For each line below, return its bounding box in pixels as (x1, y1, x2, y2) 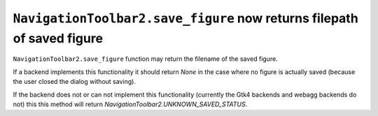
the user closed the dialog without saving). (13, 78, 136, 86)
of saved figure (13, 30, 104, 46)
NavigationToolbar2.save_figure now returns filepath (13, 10, 358, 26)
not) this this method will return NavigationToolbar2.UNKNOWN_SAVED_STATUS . (13, 100, 248, 108)
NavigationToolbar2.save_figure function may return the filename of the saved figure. (13, 55, 278, 63)
